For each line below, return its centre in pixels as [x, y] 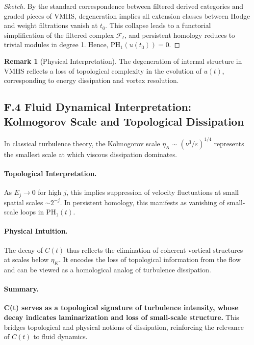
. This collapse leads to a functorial [158, 25]
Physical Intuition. [36, 231]
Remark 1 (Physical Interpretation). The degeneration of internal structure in [123, 61]
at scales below [26, 259]
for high [50, 192]
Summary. [21, 289]
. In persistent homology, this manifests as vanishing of [142, 202]
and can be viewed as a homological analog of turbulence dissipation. [108, 270]
